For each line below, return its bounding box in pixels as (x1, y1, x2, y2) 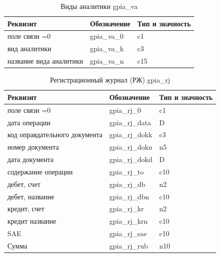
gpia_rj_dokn (109, 142, 152, 152)
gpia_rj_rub (109, 240, 148, 251)
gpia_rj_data (109, 117, 151, 127)
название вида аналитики (7, 56, 83, 66)
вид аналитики (7, 43, 52, 54)
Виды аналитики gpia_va (61, 1, 138, 11)
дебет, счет (7, 178, 41, 189)
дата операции (7, 117, 51, 127)
